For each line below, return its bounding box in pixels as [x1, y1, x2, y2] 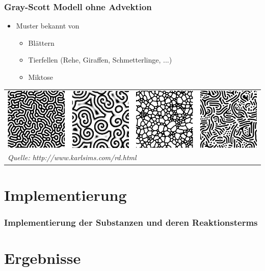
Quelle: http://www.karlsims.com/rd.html [8, 152, 137, 163]
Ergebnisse [4, 247, 81, 268]
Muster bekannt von [16, 20, 79, 31]
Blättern [28, 37, 55, 48]
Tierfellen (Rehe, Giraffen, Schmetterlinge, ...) [28, 54, 172, 65]
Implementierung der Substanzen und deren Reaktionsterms [4, 216, 258, 228]
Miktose [28, 72, 53, 82]
